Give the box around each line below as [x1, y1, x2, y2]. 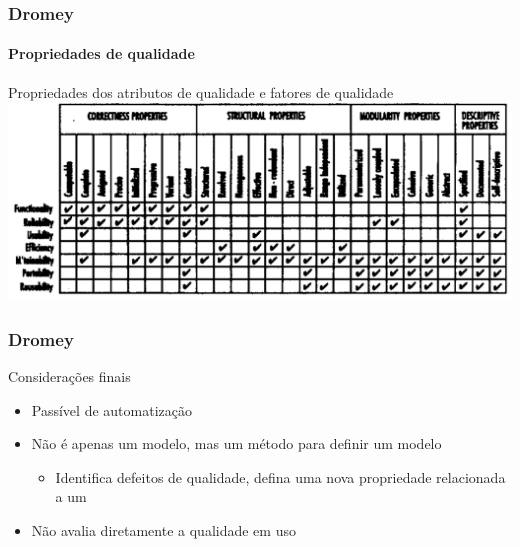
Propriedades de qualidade [8, 43, 195, 64]
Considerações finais [8, 365, 131, 386]
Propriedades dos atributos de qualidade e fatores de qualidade [8, 81, 394, 102]
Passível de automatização [31, 399, 192, 420]
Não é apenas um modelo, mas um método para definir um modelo [31, 433, 442, 454]
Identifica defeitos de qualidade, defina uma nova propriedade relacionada [55, 466, 506, 487]
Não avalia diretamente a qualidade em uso [31, 519, 296, 540]
